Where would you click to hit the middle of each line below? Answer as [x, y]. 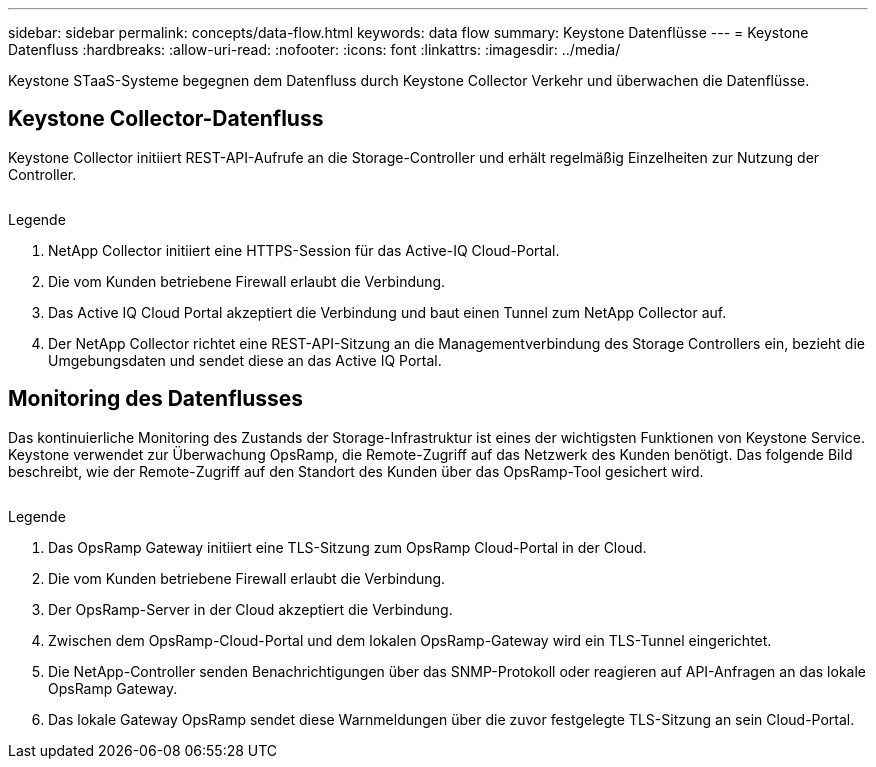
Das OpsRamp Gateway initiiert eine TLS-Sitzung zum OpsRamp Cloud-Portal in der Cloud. [347, 547]
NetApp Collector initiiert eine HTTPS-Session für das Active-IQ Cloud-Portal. [304, 250]
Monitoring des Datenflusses [156, 399]
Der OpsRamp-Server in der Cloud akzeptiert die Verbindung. [250, 609]
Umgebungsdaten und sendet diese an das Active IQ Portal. [245, 360]
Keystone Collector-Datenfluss [166, 119]
